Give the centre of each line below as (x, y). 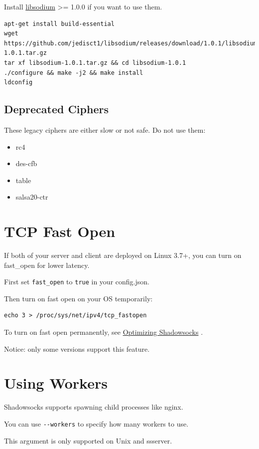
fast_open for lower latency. (47, 265)
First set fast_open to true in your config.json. (77, 282)
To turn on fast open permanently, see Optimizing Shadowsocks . (104, 332)
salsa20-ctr (32, 197)
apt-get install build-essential (59, 24)
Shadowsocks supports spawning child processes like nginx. (94, 407)
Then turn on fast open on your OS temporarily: (78, 298)
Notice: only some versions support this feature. (77, 348)
